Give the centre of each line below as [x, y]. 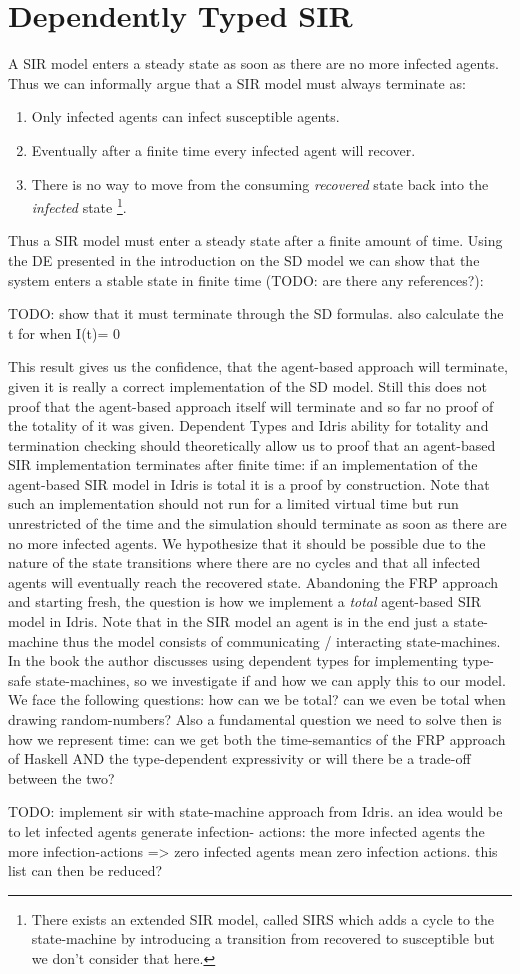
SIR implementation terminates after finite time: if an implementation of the [243, 464]
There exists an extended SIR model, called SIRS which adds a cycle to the [263, 918]
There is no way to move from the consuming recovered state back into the [260, 183]
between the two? [61, 777]
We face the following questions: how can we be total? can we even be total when [257, 699]
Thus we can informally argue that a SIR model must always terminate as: [237, 82]
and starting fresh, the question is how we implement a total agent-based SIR [245, 601]
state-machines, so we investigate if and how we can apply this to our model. [270, 679]
